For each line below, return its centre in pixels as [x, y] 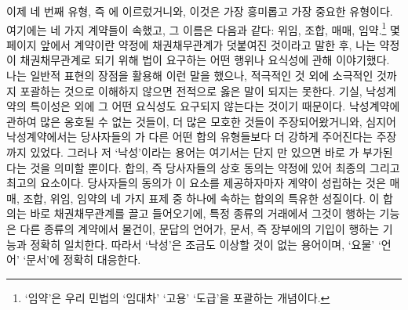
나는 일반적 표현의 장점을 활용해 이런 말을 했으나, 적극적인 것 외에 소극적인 [190, 76]
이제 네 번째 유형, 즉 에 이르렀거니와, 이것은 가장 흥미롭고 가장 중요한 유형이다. [200, 11]
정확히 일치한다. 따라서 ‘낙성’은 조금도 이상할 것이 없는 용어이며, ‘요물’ [202, 244]
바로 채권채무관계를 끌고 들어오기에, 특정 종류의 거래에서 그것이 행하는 [203, 213]
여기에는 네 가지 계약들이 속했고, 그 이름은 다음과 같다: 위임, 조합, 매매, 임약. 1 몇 [203, 28]
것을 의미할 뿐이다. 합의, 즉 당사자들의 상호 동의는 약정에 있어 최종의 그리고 [215, 167]
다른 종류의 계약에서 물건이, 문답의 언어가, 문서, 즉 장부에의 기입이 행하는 [200, 228]
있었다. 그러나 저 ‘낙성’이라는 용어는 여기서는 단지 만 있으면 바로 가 [195, 152]
